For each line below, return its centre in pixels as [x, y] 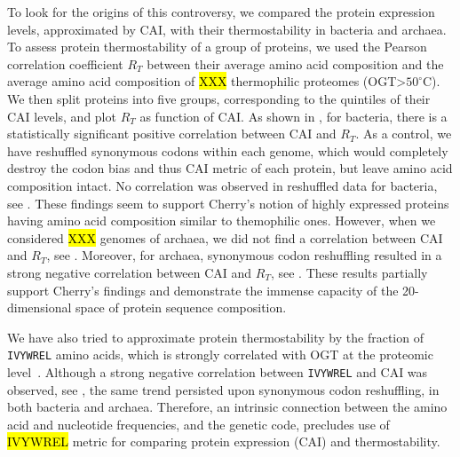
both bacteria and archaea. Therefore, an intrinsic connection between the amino [227, 407]
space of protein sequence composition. [181, 307]
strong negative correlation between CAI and [130, 272]
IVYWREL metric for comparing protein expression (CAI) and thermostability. [224, 441]
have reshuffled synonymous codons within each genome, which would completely [228, 150]
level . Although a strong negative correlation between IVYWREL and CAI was [218, 371]
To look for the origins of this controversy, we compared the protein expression [221, 12]
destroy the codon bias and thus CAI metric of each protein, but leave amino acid [230, 168]
